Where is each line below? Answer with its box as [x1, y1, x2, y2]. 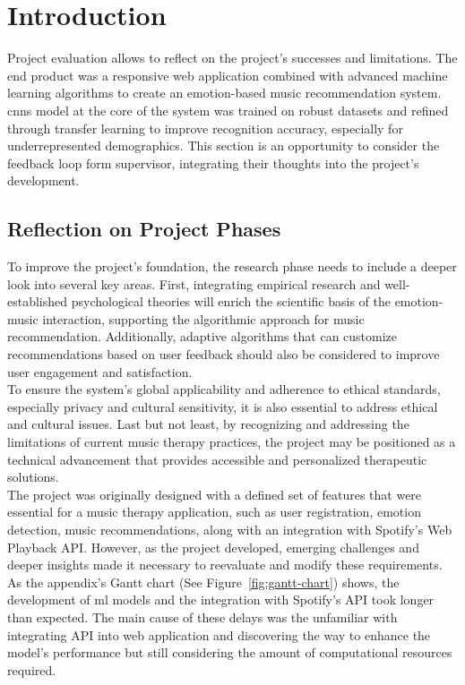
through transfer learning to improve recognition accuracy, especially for [7, 118, 403, 137]
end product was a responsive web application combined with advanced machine [7, 65, 448, 84]
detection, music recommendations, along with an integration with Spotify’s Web [7, 519, 452, 538]
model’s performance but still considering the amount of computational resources [7, 643, 452, 662]
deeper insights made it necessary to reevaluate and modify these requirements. [7, 555, 443, 574]
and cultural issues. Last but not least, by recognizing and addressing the [7, 415, 409, 433]
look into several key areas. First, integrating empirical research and [7, 274, 381, 293]
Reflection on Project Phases [7, 215, 281, 243]
